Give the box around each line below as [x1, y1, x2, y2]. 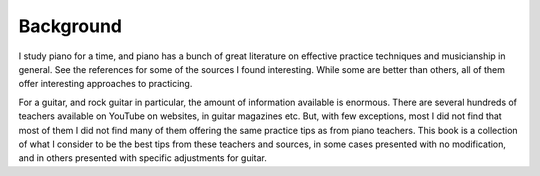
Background [18, 15, 122, 37]
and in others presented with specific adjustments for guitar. [18, 152, 267, 164]
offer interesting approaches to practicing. [18, 78, 193, 90]
